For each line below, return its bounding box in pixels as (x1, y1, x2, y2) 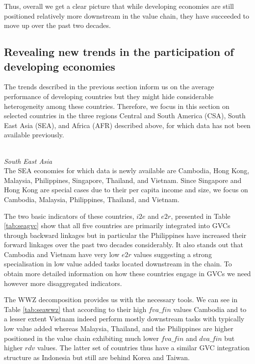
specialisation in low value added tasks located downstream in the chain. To (4, 259, 232, 269)
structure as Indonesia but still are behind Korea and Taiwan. (4, 352, 190, 362)
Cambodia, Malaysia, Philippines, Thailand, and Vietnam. (4, 194, 179, 204)
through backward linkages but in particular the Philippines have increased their (4, 230, 247, 240)
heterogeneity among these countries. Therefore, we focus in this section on (4, 101, 229, 111)
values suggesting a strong (133, 249, 212, 259)
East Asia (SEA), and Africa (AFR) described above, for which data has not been (4, 120, 251, 130)
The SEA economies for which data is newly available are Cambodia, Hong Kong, (4, 165, 250, 176)
